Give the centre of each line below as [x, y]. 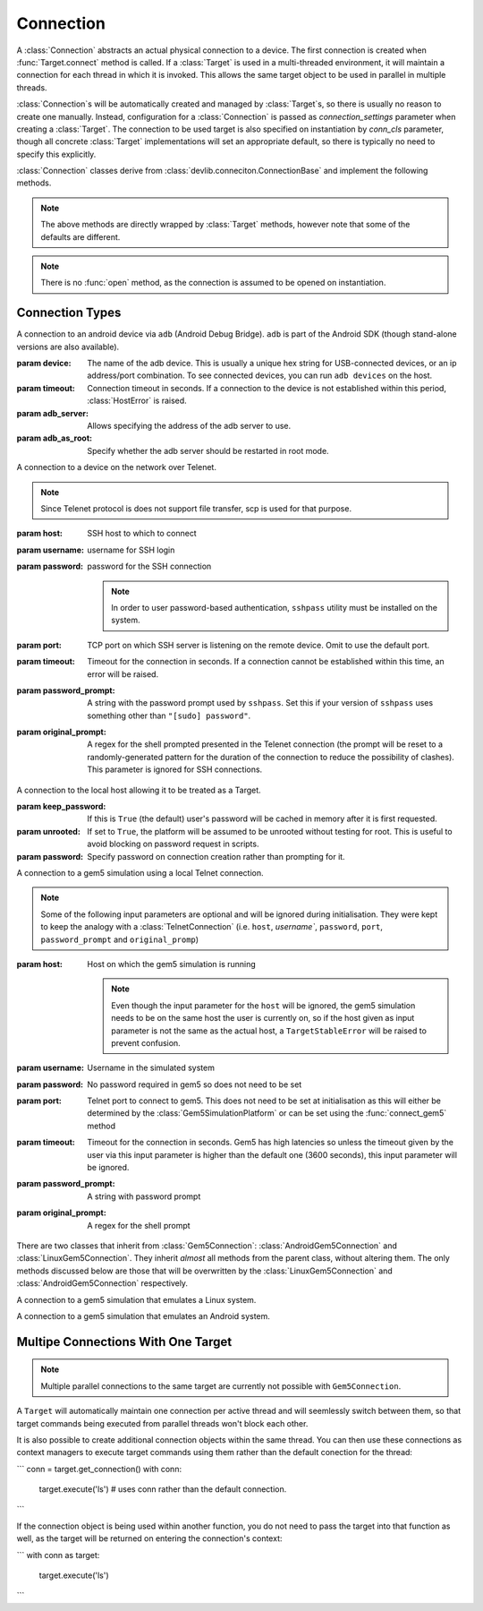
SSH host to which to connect [142, 534]
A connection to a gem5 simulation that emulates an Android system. [143, 1315]
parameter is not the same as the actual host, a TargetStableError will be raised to [269, 1031]
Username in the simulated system [151, 1068]
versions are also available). [68, 347]
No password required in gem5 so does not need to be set [195, 1084]
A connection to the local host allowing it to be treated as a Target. [139, 790]
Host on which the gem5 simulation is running [172, 964]
